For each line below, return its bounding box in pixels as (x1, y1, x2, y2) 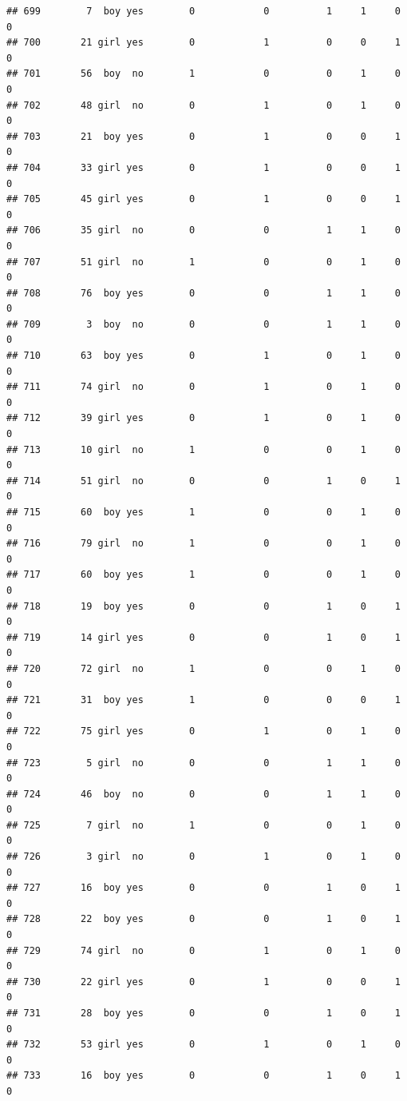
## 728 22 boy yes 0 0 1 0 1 (6, 913, 401, 925)
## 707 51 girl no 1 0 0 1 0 (6, 256, 401, 268)
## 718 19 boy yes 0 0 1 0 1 (6, 600, 401, 612)
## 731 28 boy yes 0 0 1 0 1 (6, 1008, 401, 1019)
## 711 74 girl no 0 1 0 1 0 (6, 381, 401, 393)
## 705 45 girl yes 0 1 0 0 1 (6, 193, 401, 205)
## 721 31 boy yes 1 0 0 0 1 (6, 694, 401, 706)
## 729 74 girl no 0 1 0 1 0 (6, 944, 401, 956)
